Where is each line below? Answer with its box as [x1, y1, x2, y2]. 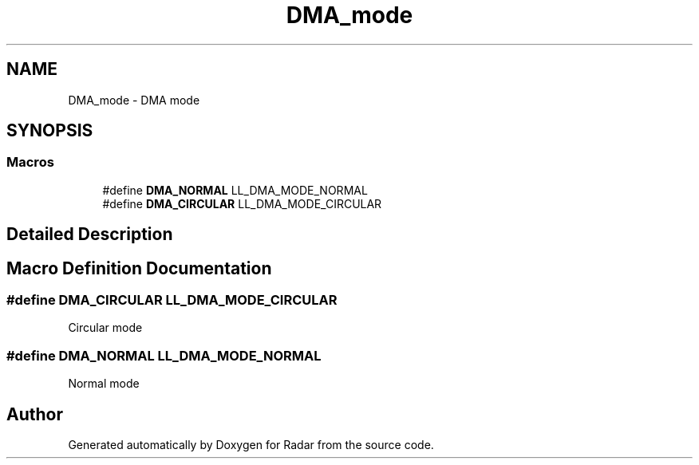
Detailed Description [6, 224, 173, 245]
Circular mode [68, 321, 143, 335]
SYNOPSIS [6, 120, 93, 141]
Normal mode [68, 376, 140, 391]
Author [6, 404, 63, 424]
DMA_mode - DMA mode [68, 93, 200, 107]
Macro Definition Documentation [6, 258, 272, 278]
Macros [6, 154, 54, 171]
